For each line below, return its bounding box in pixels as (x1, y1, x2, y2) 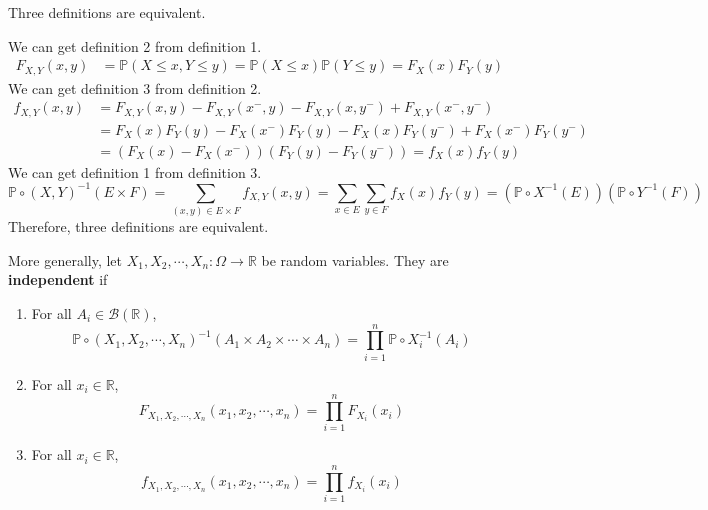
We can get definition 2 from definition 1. (8, 35, 262, 56)
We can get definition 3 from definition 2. (8, 77, 262, 98)
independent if (8, 269, 108, 290)
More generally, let (8, 249, 123, 270)
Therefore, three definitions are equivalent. (8, 216, 269, 237)
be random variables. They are (261, 249, 449, 270)
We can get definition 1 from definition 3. (8, 161, 262, 182)
